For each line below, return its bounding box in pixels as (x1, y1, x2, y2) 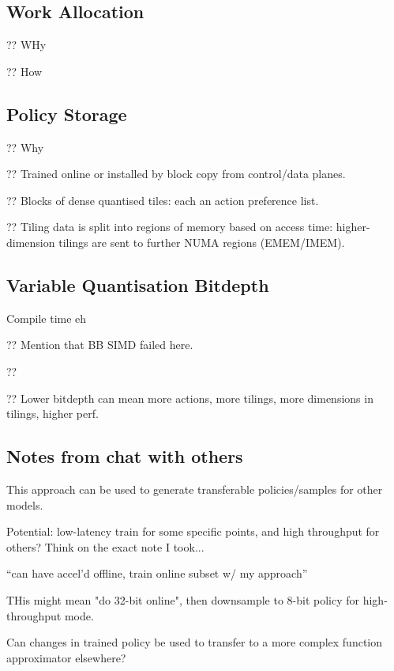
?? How (6, 63, 43, 79)
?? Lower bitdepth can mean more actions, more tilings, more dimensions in (6, 389, 373, 406)
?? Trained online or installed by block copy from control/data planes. (6, 165, 346, 182)
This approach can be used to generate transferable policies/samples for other (6, 480, 383, 497)
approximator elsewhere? (6, 649, 126, 665)
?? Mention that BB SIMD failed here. (6, 336, 193, 353)
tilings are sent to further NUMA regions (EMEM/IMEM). (58, 233, 345, 250)
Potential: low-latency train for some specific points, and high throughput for (6, 523, 380, 540)
